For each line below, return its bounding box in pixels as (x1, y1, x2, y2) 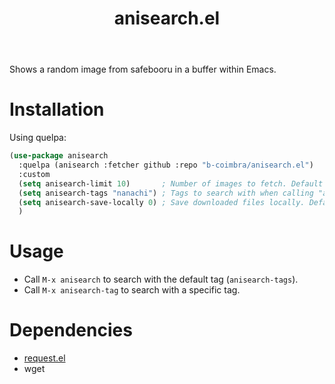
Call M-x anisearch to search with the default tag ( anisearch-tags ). (23, 273, 299, 286)
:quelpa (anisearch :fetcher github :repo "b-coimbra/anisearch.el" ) (18, 160, 314, 170)
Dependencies (9, 319, 133, 342)
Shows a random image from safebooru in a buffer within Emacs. (9, 63, 277, 76)
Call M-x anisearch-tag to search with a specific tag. (23, 284, 241, 296)
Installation (9, 98, 105, 121)
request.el (23, 352, 66, 364)
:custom (18, 169, 51, 179)
